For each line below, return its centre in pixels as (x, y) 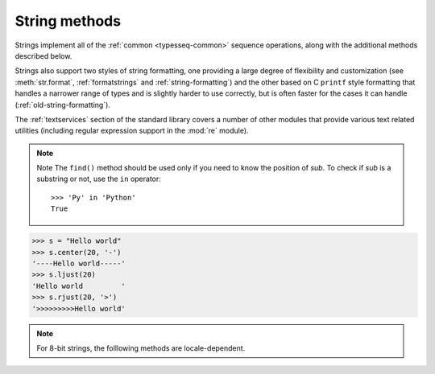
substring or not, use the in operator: (99, 179)
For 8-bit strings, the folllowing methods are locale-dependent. (141, 348)
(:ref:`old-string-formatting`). (62, 105)
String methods (68, 21)
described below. (43, 55)
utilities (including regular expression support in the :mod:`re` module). (132, 131)
